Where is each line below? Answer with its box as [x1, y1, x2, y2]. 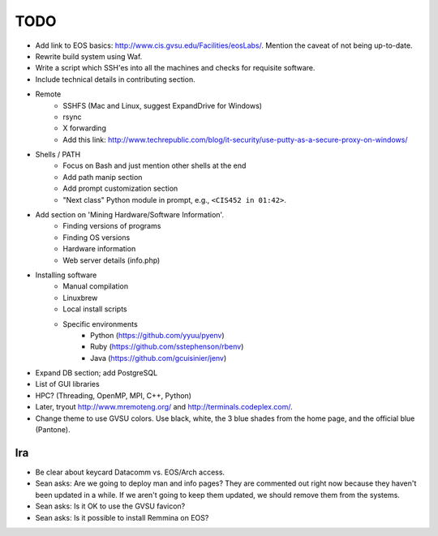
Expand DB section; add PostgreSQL [35, 368, 158, 378]
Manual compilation [62, 281, 129, 291]
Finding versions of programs [62, 221, 161, 231]
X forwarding [62, 123, 107, 133]
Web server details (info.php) [62, 255, 161, 265]
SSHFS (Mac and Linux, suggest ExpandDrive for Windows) [62, 101, 263, 110]
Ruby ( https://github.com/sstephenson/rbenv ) [90, 341, 244, 352]
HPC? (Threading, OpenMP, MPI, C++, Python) [35, 390, 192, 401]
